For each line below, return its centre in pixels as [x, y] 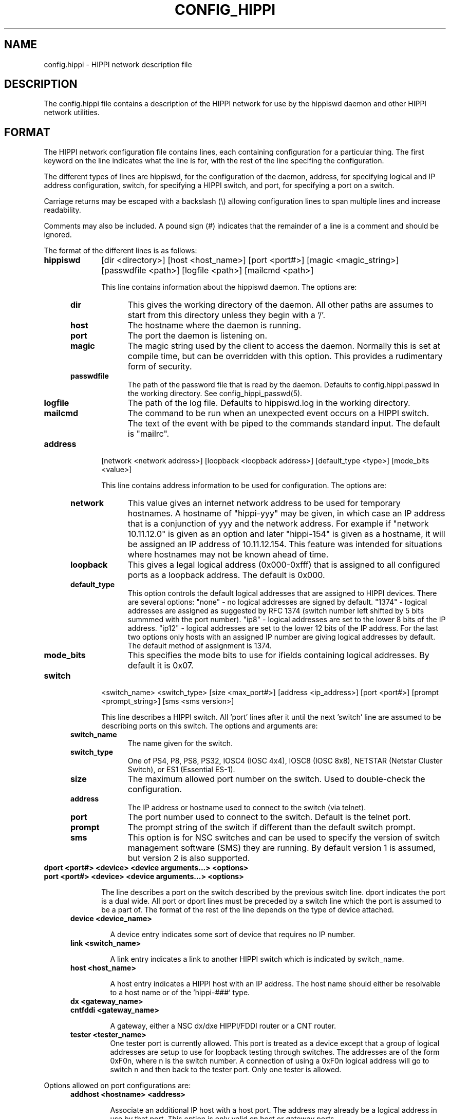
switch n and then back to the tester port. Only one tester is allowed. [226, 1070]
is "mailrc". [148, 434]
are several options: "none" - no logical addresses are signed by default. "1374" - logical [277, 602]
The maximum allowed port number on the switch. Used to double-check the [276, 779]
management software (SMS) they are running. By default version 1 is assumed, [282, 848]
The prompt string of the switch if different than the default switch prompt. [271, 827]
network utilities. [72, 113]
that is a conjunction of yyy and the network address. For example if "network [278, 524]
